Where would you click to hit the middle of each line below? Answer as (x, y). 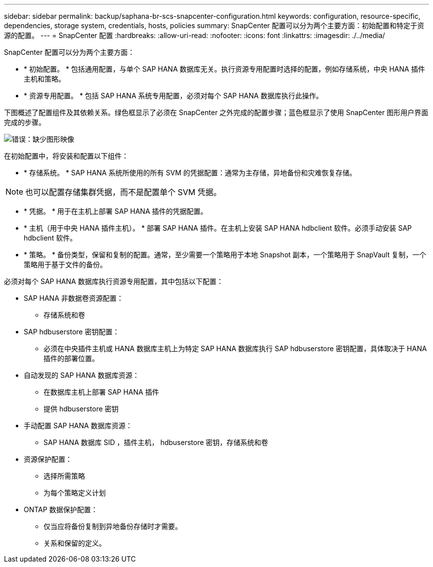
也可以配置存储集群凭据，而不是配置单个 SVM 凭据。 (123, 192)
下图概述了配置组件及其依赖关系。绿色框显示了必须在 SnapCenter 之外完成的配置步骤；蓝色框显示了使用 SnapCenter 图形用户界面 (216, 112)
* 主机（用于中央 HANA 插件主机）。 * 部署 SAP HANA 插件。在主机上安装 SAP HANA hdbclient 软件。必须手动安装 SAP (218, 228)
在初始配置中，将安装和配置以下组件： (66, 156)
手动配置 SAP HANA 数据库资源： (78, 425)
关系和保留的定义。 (75, 543)
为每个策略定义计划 (75, 493)
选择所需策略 (64, 476)
